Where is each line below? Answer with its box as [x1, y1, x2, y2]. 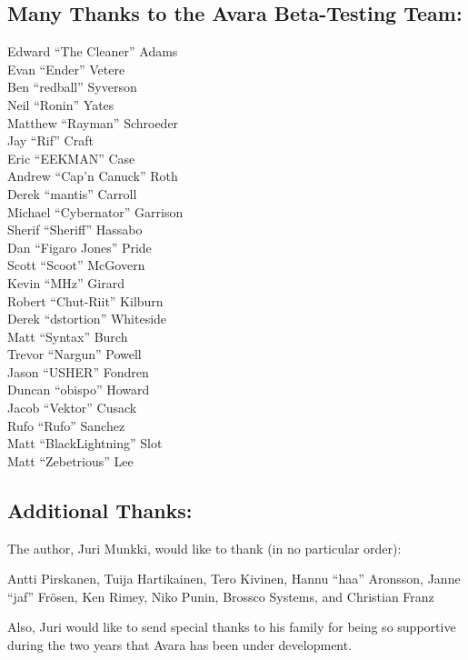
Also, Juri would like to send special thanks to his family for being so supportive [7, 617, 456, 636]
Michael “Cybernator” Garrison [7, 202, 184, 221]
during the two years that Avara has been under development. [7, 635, 353, 655]
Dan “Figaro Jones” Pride [7, 237, 152, 256]
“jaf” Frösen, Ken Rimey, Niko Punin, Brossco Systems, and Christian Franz [7, 586, 434, 605]
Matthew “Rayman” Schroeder [7, 113, 179, 132]
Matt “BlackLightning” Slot [7, 434, 163, 453]
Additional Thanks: [7, 495, 193, 524]
